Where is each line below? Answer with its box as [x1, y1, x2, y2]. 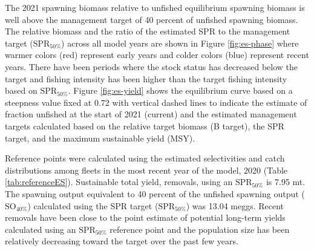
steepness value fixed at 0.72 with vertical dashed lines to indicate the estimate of [5, 96, 307, 108]
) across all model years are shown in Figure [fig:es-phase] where [61, 36, 299, 49]
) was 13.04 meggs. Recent [186, 199, 284, 212]
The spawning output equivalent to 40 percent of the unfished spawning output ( [5, 187, 305, 200]
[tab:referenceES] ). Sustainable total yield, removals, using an [5, 175, 233, 188]
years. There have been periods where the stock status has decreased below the [5, 60, 298, 73]
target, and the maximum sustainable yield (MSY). [5, 131, 195, 144]
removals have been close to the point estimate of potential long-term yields [5, 211, 286, 224]
